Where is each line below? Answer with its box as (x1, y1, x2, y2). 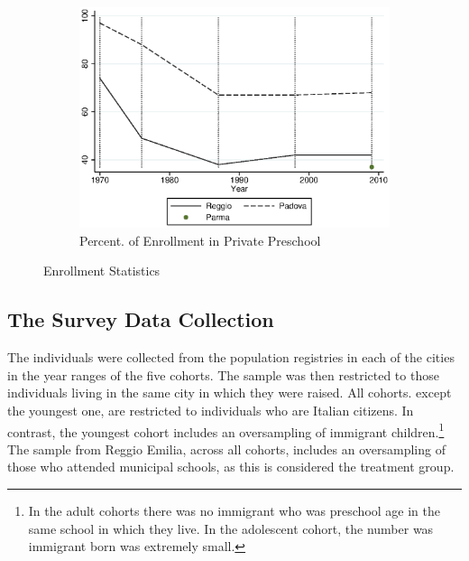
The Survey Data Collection (7, 305, 274, 333)
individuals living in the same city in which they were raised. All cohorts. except (7, 383, 452, 402)
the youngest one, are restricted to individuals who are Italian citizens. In (7, 400, 414, 419)
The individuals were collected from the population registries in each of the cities (7, 348, 455, 367)
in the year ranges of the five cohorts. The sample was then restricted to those (7, 365, 439, 384)
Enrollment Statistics (43, 261, 161, 280)
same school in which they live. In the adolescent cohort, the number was (28, 519, 434, 538)
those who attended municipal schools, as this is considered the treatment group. (7, 457, 455, 476)
